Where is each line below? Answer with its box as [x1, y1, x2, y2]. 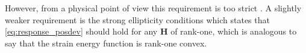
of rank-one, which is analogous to [170, 25, 297, 38]
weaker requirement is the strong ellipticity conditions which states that [5, 13, 270, 26]
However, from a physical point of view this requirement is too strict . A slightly [5, 2, 302, 14]
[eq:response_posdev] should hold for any [5, 25, 158, 38]
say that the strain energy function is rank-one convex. [5, 36, 207, 49]
